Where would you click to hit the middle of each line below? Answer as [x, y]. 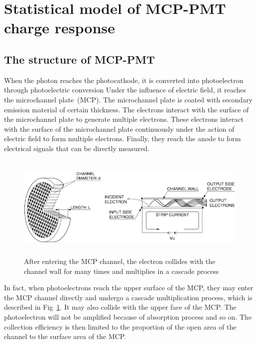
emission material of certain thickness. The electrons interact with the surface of [127, 109]
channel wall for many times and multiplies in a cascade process [122, 271]
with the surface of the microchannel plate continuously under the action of [119, 129]
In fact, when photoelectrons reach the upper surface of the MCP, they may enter [129, 288]
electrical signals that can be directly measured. [77, 148]
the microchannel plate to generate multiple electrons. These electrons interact [124, 119]
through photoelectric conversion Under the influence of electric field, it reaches [125, 90]
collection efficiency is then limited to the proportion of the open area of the [120, 326]
